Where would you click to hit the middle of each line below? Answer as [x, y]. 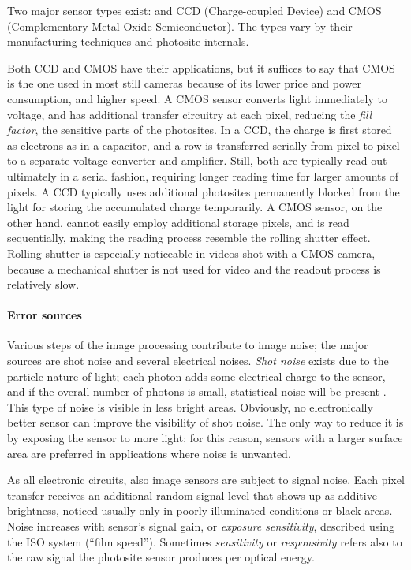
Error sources [45, 315]
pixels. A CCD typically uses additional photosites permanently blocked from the [204, 191]
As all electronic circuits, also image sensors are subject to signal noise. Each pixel [206, 480]
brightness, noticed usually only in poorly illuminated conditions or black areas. [200, 510]
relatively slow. [43, 284]
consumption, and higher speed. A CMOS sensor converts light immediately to [197, 98]
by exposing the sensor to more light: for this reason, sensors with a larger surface [205, 438]
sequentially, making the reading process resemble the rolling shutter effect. [189, 238]
